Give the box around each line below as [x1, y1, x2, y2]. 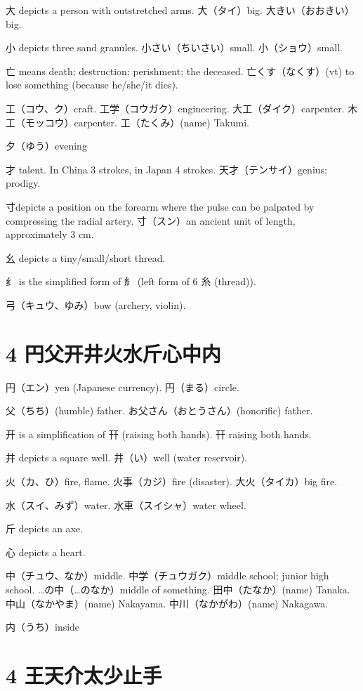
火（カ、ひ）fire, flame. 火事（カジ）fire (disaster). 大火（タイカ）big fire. [6, 474, 338, 488]
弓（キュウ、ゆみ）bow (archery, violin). [6, 297, 186, 312]
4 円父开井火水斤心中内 [6, 338, 221, 367]
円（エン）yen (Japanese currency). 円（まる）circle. [6, 379, 239, 394]
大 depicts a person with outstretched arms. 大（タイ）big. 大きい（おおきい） [6, 3, 355, 17]
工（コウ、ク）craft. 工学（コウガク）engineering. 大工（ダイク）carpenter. [6, 100, 345, 115]
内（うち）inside [6, 619, 80, 634]
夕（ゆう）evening [6, 138, 87, 153]
